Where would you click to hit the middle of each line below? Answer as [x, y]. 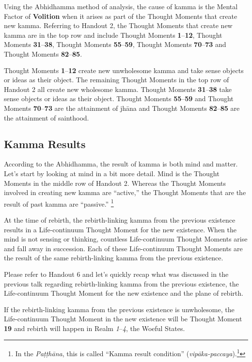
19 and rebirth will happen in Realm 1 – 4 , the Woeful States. [94, 328]
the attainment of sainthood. [47, 117]
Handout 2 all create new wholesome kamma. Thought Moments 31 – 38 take [118, 89]
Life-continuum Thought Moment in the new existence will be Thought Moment [123, 319]
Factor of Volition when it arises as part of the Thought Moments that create [121, 16]
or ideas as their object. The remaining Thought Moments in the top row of [117, 80]
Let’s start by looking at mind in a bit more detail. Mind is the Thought [112, 173]
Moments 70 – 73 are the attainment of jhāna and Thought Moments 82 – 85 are [122, 108]
